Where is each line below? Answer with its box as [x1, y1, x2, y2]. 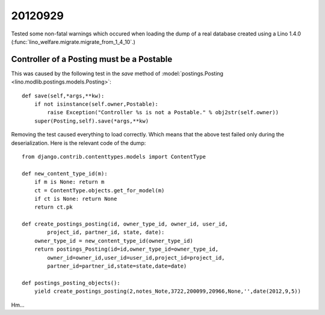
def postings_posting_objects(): [22, 280, 120, 286]
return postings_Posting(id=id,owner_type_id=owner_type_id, [34, 246, 219, 252]
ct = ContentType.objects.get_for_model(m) [34, 187, 165, 194]
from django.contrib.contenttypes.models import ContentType [22, 153, 206, 160]
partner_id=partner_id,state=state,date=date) [47, 263, 187, 270]
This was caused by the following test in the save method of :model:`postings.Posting [11, 70, 224, 77]
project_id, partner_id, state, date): [47, 229, 165, 236]
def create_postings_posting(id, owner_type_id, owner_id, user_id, [22, 221, 228, 228]
